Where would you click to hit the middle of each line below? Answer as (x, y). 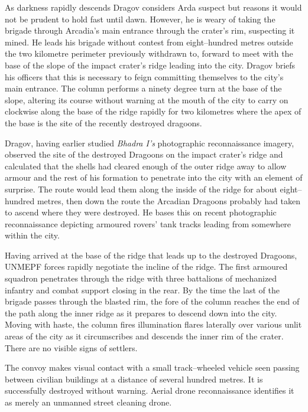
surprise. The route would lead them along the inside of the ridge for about (141, 189)
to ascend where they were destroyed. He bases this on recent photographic (141, 212)
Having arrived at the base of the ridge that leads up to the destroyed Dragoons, (151, 255)
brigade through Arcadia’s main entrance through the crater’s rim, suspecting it (150, 30)
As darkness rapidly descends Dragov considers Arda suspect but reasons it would (153, 7)
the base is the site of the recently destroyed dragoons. (103, 122)
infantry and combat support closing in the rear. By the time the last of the (142, 290)
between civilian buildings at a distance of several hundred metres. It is (134, 379)
